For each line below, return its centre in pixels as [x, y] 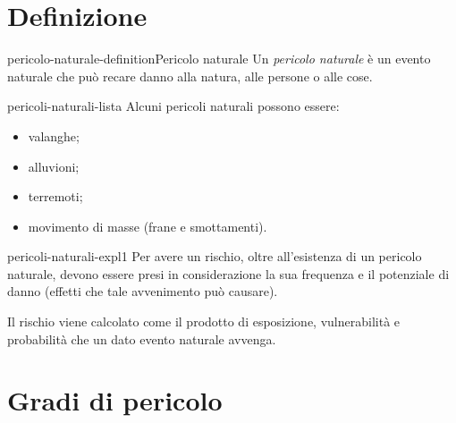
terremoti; [55, 196]
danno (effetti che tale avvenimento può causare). [143, 291]
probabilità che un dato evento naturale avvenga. [142, 338]
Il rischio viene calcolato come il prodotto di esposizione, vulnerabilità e [204, 321]
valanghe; [54, 135]
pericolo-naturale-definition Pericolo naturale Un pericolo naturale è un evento [219, 59]
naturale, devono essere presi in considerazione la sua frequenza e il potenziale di [228, 273]
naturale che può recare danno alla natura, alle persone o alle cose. [190, 76]
